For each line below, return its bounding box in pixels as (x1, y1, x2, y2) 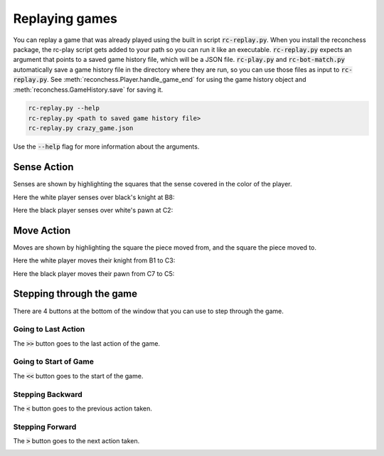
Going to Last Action (13, 324, 85, 334)
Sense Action (13, 161, 74, 174)
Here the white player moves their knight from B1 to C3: (13, 256, 176, 265)
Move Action (13, 224, 71, 236)
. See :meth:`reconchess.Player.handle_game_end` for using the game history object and (46, 75, 306, 84)
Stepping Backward (13, 389, 83, 399)
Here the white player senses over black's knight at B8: (13, 193, 175, 201)
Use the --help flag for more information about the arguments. (13, 142, 200, 151)
